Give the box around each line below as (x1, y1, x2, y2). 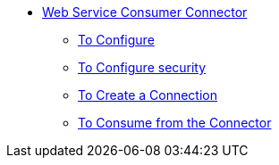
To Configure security (78, 60, 207, 75)
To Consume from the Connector (78, 115, 272, 130)
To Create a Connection (78, 87, 218, 103)
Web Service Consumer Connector (42, 4, 248, 20)
